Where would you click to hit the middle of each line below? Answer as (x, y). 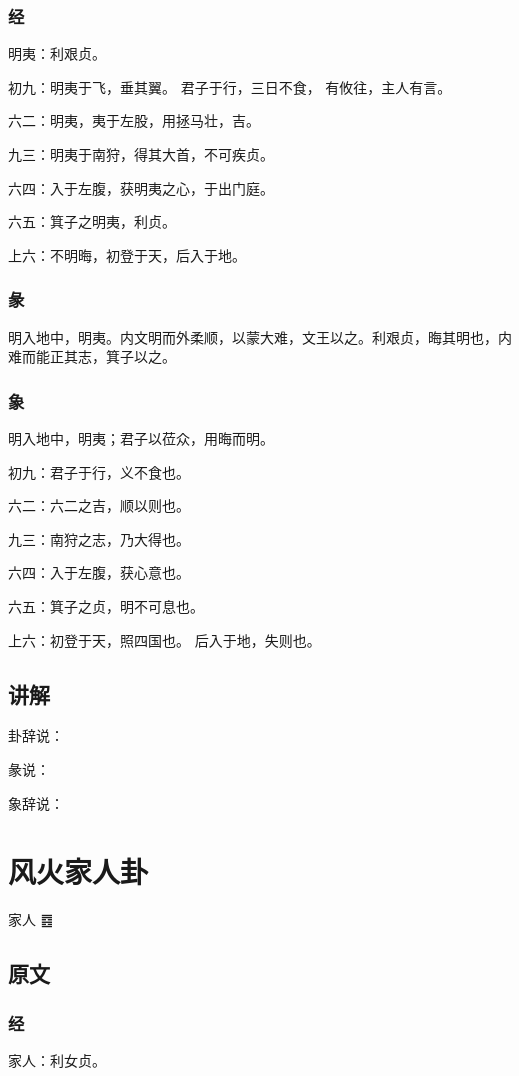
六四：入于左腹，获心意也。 (99, 572)
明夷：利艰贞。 (57, 53)
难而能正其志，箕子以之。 (92, 356)
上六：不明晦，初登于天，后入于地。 (127, 254)
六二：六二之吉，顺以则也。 (99, 505)
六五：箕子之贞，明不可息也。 (106, 605)
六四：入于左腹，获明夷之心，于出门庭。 (141, 187)
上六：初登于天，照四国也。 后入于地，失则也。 (164, 639)
